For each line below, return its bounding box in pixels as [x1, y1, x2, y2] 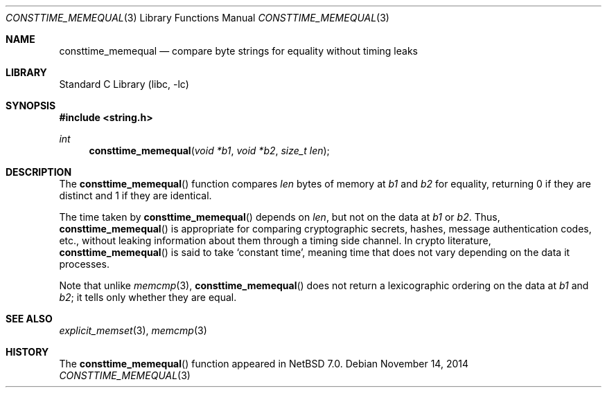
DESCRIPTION [6, 166, 72, 178]
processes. [59, 258, 109, 270]
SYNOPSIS [6, 100, 56, 111]
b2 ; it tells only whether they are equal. [59, 291, 237, 303]
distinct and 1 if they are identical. [59, 190, 212, 201]
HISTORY [6, 346, 49, 358]
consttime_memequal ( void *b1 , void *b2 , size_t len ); [89, 145, 330, 156]
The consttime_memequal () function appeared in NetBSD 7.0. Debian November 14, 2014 [59, 358, 469, 369]
